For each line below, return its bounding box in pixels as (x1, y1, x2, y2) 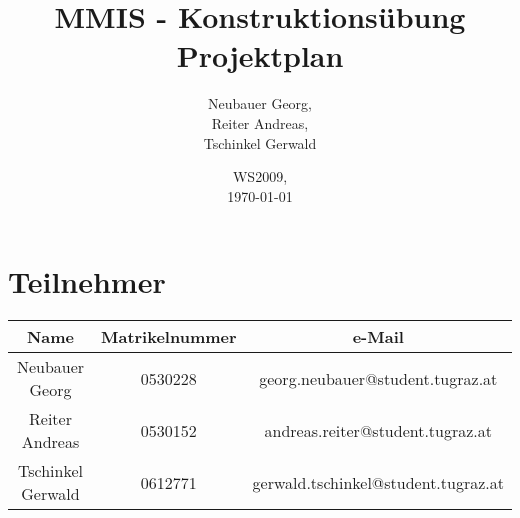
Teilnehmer (8, 261, 166, 302)
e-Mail (352, 325, 404, 349)
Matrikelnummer (100, 325, 237, 349)
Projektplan (176, 35, 344, 76)
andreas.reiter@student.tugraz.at (264, 418, 493, 442)
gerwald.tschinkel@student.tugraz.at (252, 470, 504, 494)
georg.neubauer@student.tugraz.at (259, 366, 498, 390)
